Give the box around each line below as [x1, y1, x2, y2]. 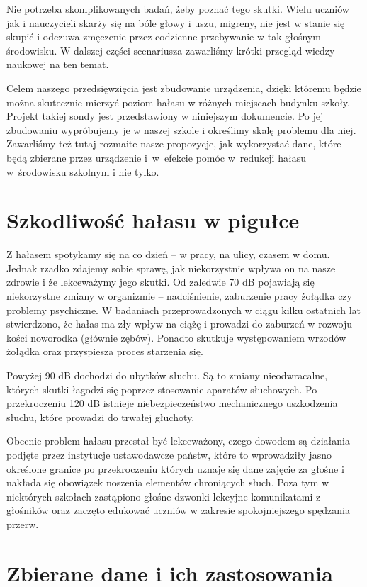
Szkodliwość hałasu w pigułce [6, 206, 300, 235]
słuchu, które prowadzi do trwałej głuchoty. [6, 409, 195, 424]
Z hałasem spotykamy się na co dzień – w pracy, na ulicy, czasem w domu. [6, 247, 330, 262]
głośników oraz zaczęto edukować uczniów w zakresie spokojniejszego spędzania [6, 503, 350, 518]
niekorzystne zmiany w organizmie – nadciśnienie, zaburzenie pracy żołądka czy [6, 289, 352, 303]
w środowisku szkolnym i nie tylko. [6, 164, 159, 179]
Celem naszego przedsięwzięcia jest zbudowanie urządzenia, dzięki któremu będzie [6, 80, 361, 95]
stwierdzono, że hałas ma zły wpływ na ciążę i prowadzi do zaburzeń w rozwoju [6, 316, 353, 331]
